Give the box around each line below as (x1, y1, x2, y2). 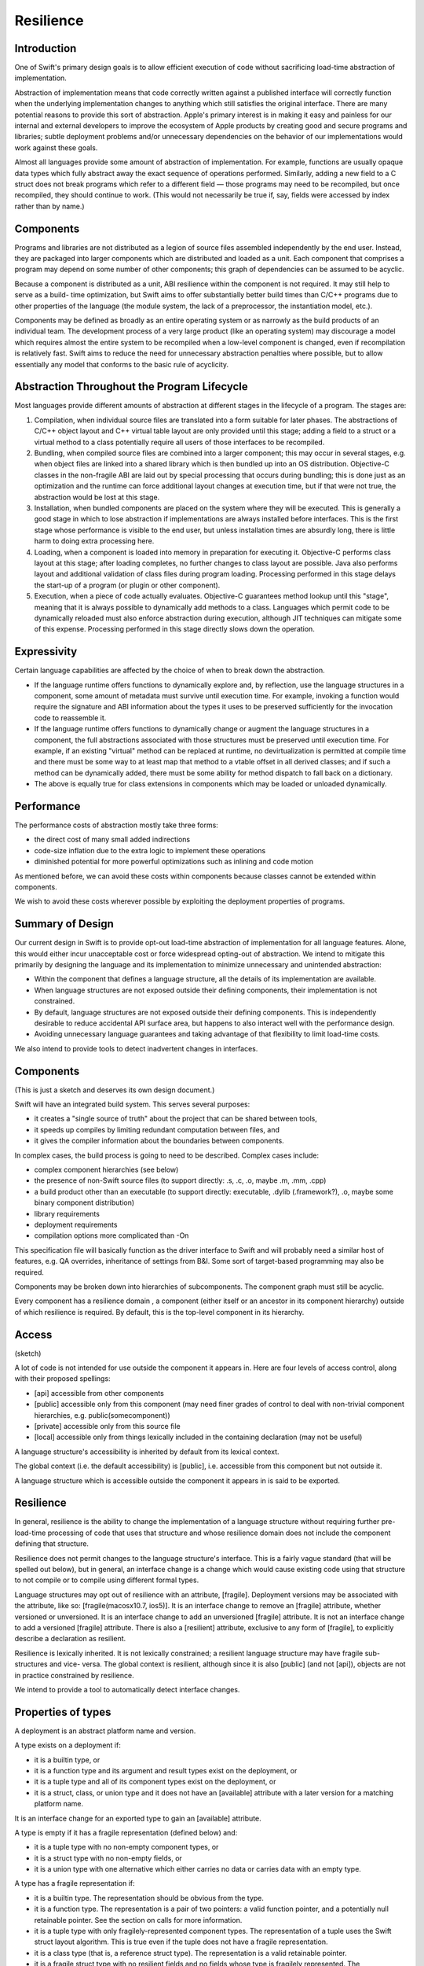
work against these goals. (14, 142, 98, 153)
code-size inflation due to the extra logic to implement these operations (34, 845, 266, 855)
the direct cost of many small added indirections (34, 834, 191, 845)
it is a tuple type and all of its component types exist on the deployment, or (34, 1777, 276, 1787)
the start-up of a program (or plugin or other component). (34, 580, 221, 590)
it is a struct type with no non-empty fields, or (34, 1853, 182, 1863)
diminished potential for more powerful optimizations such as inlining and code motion (34, 857, 314, 867)
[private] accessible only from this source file (34, 1421, 181, 1430)
